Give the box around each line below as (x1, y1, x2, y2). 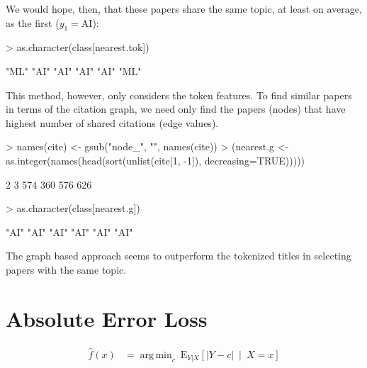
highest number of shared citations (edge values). (6, 115, 219, 130)
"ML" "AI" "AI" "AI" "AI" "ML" (6, 63, 142, 78)
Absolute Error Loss (6, 303, 208, 333)
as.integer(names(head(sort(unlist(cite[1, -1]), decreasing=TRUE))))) (6, 152, 305, 167)
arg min (140, 350, 172, 360)
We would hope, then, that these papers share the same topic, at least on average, (6, 1, 362, 16)
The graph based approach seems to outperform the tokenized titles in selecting (6, 248, 351, 263)
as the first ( (6, 15, 60, 30)
